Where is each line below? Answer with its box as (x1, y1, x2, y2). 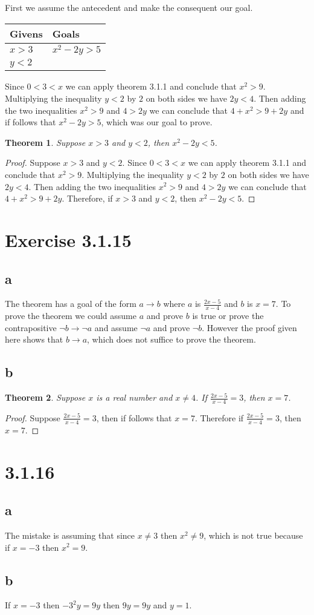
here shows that (5, 333, 63, 346)
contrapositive (5, 321, 57, 334)
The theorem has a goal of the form (5, 297, 136, 310)
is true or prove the (192, 309, 264, 322)
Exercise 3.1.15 (5, 227, 132, 252)
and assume (94, 321, 138, 334)
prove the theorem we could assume (5, 309, 136, 322)
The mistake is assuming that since (5, 528, 135, 541)
